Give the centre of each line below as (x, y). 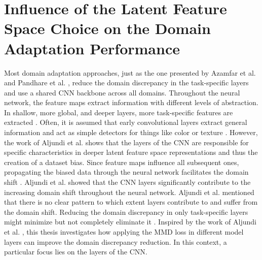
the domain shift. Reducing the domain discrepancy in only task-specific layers (126, 212)
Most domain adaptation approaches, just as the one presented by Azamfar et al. (130, 72)
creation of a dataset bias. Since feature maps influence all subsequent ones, (122, 162)
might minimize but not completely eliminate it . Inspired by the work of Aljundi (130, 222)
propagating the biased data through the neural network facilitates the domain (126, 172)
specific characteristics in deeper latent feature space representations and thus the (131, 152)
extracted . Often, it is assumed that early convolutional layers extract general (126, 122)
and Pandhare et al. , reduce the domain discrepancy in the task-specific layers (126, 83)
